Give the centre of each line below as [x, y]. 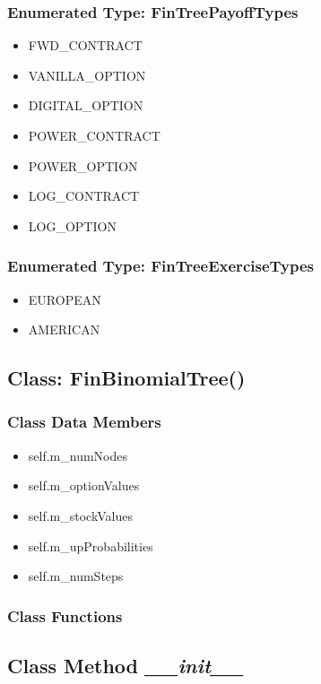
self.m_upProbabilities [91, 545]
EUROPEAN [65, 299]
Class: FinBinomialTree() [126, 378]
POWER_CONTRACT [94, 135]
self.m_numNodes [78, 455]
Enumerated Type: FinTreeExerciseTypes [161, 266]
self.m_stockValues [80, 515]
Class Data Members [84, 422]
